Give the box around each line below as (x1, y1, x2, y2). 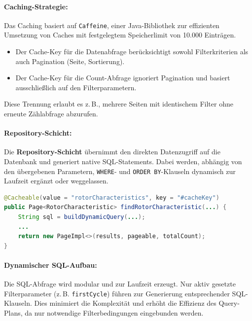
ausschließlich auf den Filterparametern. (15, 82, 137, 92)
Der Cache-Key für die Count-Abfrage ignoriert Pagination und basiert (15, 72, 230, 83)
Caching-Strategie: (4, 1, 68, 11)
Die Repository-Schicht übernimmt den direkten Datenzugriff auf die (4, 146, 220, 157)
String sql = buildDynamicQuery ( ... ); (18, 214, 145, 221)
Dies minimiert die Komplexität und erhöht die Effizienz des (34, 298, 216, 308)
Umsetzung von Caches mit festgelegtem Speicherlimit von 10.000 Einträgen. (4, 30, 236, 40)
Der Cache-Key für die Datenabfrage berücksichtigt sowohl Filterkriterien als (15, 46, 249, 57)
